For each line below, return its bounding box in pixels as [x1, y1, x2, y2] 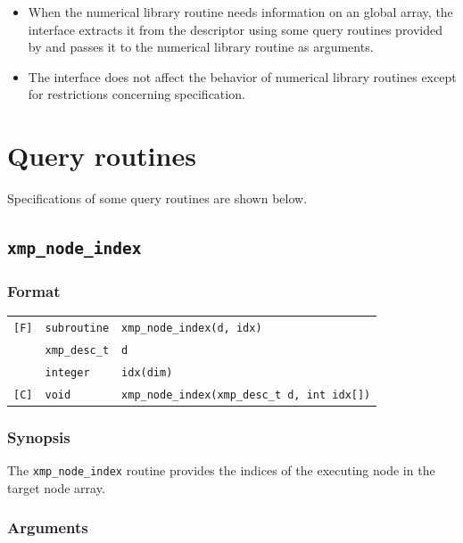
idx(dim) [121, 366, 173, 379]
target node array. [7, 478, 105, 497]
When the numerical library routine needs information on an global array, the [28, 3, 453, 21]
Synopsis [7, 425, 70, 448]
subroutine [45, 322, 110, 335]
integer [45, 366, 90, 379]
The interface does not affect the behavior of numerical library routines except [28, 67, 457, 86]
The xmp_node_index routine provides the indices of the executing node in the [7, 461, 435, 480]
